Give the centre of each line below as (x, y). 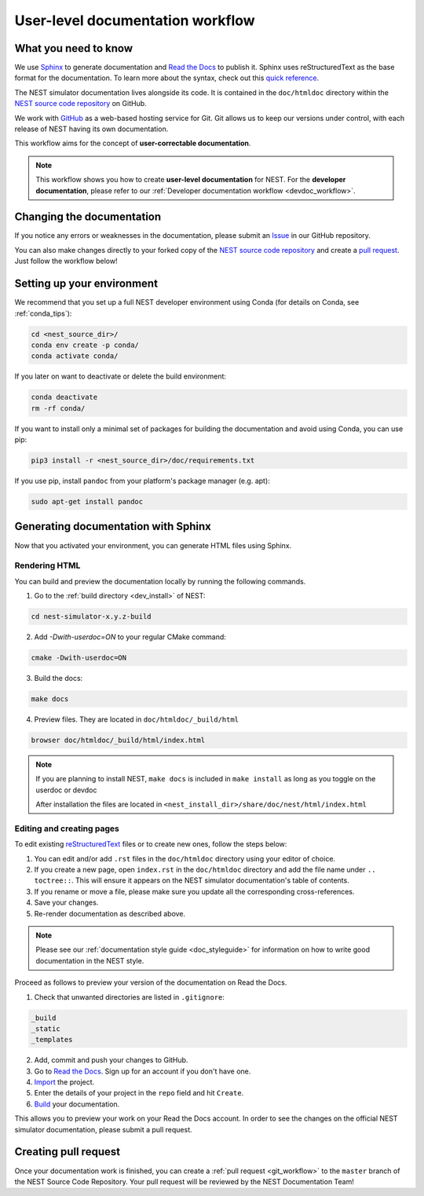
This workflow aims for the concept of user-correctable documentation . (133, 143)
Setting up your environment (86, 284)
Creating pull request (68, 1152)
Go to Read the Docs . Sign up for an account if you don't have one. (143, 1071)
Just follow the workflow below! (66, 261)
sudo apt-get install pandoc (87, 502)
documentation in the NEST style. (90, 960)
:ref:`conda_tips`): (43, 313)
